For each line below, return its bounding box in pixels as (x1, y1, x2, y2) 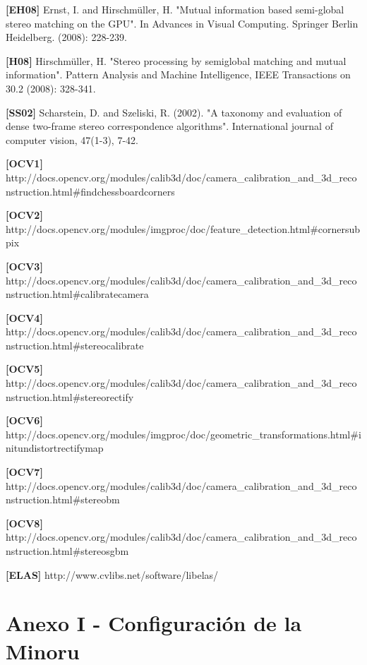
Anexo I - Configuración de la (6, 609, 302, 637)
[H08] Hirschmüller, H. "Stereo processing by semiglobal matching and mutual (6, 53, 347, 68)
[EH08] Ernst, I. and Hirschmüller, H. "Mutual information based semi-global (6, 2, 344, 16)
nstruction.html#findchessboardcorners (6, 184, 175, 198)
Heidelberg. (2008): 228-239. (6, 30, 127, 44)
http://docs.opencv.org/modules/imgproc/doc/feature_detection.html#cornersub (6, 221, 361, 236)
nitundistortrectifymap (6, 441, 104, 455)
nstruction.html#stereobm (6, 492, 120, 507)
